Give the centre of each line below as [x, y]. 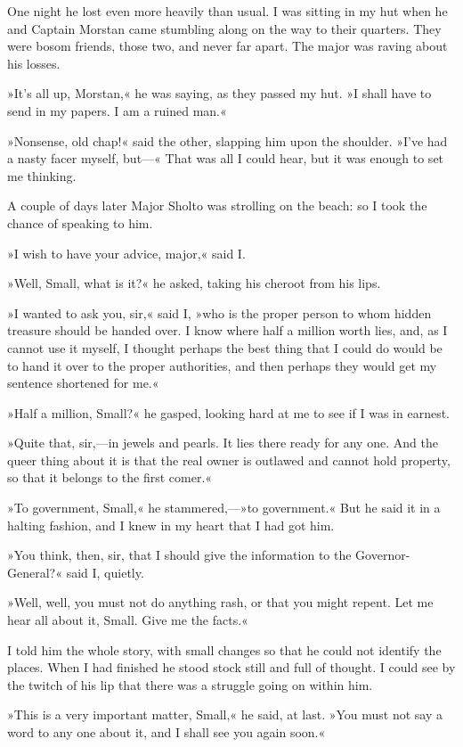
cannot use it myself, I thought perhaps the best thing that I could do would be [225, 347]
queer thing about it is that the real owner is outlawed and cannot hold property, [229, 460]
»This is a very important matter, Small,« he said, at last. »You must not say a [225, 714]
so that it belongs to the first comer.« [110, 477]
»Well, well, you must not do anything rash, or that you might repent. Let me [220, 602]
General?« [35, 572]
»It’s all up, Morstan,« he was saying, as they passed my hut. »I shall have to [219, 93]
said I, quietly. [105, 572]
